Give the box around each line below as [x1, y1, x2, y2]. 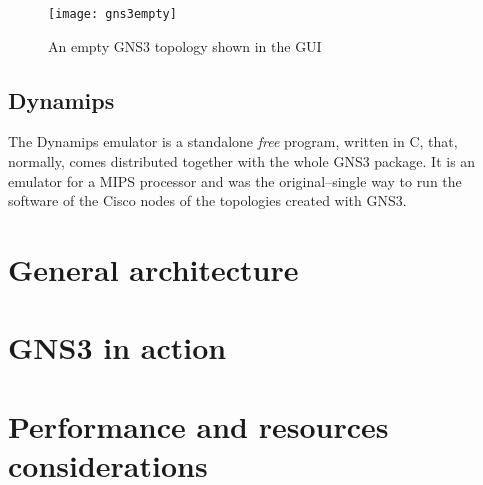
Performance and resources [8, 405, 389, 446]
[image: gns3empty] [48, 7, 177, 21]
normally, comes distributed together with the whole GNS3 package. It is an [8, 151, 476, 172]
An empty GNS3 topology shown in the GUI [48, 35, 322, 56]
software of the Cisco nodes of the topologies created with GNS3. [8, 190, 407, 211]
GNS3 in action [8, 327, 227, 368]
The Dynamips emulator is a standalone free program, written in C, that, [8, 131, 458, 152]
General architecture [8, 249, 299, 290]
